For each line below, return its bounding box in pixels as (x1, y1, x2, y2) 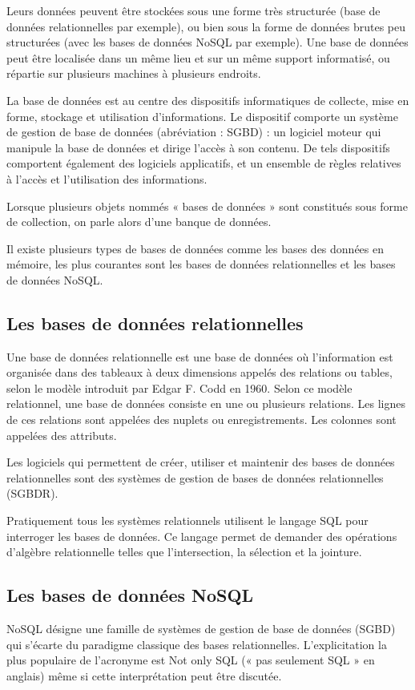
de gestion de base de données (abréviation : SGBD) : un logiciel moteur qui (6, 123, 381, 140)
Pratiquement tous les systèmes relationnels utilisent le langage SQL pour (6, 512, 369, 529)
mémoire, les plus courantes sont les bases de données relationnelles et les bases (6, 256, 396, 272)
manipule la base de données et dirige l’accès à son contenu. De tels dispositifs (6, 139, 390, 155)
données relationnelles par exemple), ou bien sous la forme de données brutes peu (6, 18, 405, 34)
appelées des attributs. (6, 426, 117, 443)
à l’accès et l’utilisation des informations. (6, 170, 207, 187)
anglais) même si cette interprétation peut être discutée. (6, 667, 282, 684)
